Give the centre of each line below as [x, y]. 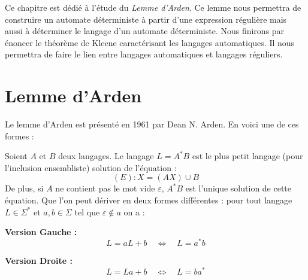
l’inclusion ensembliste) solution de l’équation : [91, 167]
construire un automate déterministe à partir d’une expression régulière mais [146, 19]
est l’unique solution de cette [238, 188]
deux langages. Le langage [106, 156]
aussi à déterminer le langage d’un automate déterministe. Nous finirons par [145, 31]
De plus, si [24, 188]
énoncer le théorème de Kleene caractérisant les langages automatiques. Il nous [150, 42]
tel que [87, 211]
